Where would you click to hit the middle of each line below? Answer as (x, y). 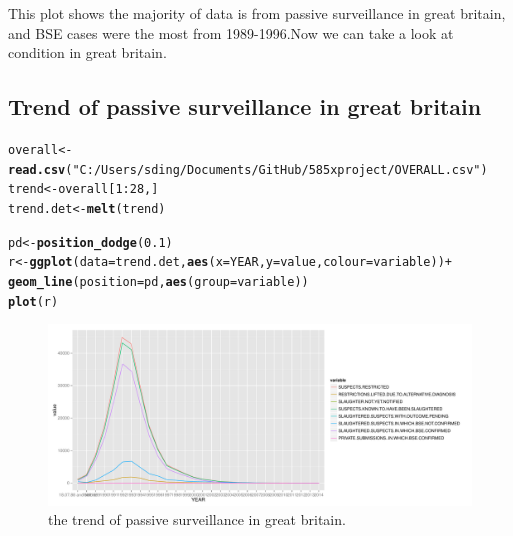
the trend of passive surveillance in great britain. (197, 519)
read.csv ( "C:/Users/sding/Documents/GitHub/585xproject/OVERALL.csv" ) (248, 169)
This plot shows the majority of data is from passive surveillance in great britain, (257, 13)
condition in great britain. (87, 52)
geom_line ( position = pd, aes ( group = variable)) (158, 281)
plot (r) (33, 301)
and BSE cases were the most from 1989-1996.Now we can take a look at (231, 32)
